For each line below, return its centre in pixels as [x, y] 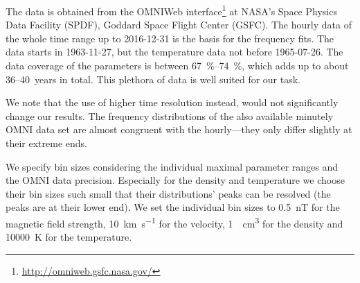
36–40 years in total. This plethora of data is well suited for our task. [153, 79]
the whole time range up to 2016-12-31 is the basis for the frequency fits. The [170, 38]
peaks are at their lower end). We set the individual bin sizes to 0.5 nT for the [173, 207]
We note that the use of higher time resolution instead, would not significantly [172, 102]
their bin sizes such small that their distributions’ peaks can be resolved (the [168, 193]
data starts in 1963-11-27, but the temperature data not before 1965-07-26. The [174, 52]
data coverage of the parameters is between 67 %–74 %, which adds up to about [177, 66]
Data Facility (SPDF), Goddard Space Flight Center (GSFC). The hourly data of [179, 25]
